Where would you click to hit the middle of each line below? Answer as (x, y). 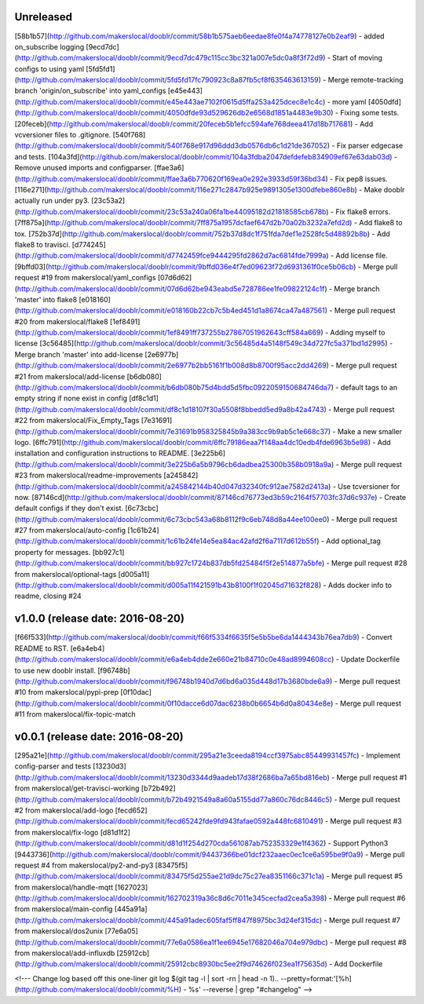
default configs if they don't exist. (69, 508)
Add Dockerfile (358, 964)
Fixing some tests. (370, 113)
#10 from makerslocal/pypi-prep (67, 692)
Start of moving (357, 58)
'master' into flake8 (46, 299)
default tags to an (369, 388)
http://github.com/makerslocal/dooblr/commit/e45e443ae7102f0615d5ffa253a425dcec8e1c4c (170, 101)
